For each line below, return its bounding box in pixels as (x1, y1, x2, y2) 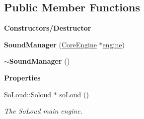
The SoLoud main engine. (4, 106, 82, 116)
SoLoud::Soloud (4, 89, 52, 99)
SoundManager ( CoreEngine (4, 39, 97, 49)
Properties (4, 72, 41, 82)
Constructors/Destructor (4, 23, 91, 33)
